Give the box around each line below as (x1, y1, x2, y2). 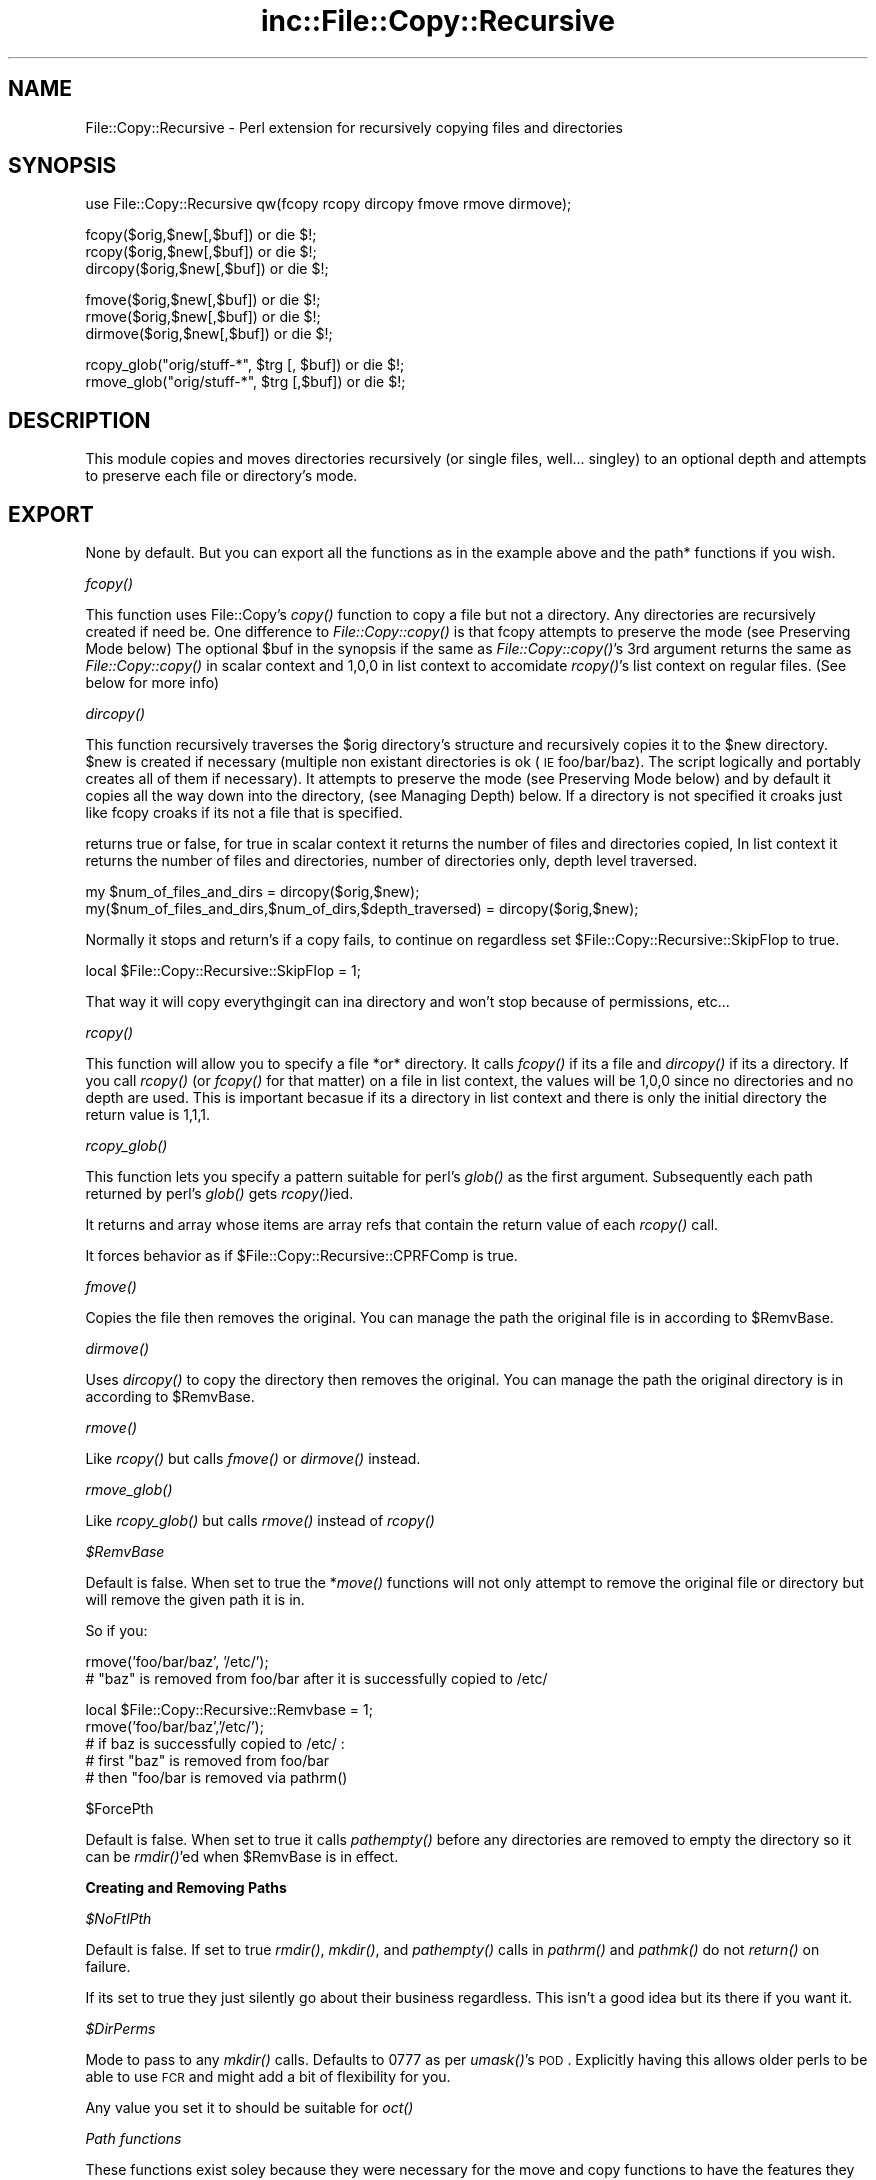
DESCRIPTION (8, 407, 151, 433)
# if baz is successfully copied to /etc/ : (85, 1735, 345, 1753)
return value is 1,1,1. (85, 1106, 211, 1124)
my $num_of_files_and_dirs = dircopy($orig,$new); (85, 883, 420, 901)
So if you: (85, 1622, 148, 1640)
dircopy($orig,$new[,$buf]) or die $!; (85, 260, 329, 278)
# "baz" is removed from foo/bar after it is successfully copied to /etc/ (85, 1670, 548, 1688)
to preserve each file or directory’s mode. (85, 467, 358, 485)
